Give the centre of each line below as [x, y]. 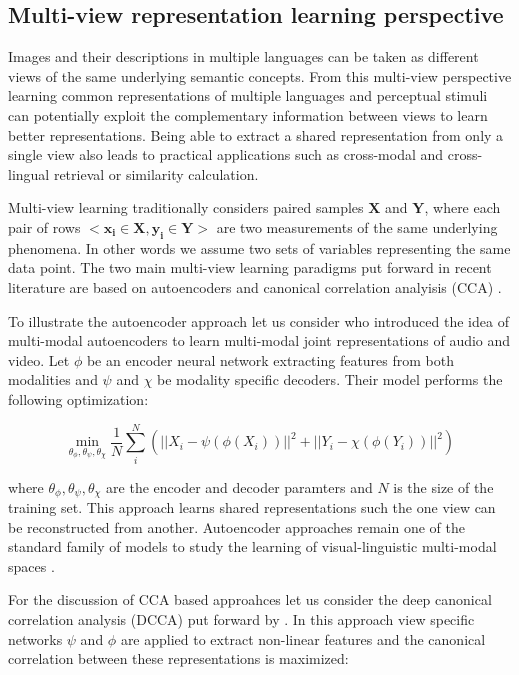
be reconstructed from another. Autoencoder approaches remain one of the [236, 526]
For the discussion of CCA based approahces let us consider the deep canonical [250, 599]
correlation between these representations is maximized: [178, 658]
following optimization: [78, 398]
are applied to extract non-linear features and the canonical [303, 638]
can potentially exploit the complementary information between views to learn [248, 114]
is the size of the [443, 486]
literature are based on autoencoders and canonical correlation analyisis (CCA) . [255, 286]
